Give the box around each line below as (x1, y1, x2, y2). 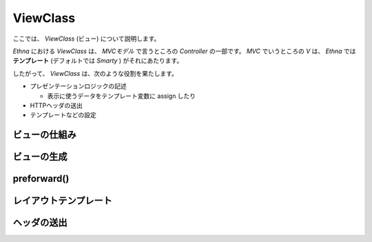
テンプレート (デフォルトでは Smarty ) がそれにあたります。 (12, 57, 183, 65)
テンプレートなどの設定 (30, 111, 96, 119)
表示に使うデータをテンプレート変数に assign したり (47, 92, 196, 100)
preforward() (12, 173, 70, 185)
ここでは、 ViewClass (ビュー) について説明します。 (12, 34, 161, 43)
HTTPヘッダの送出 (30, 101, 83, 110)
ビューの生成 (12, 151, 68, 163)
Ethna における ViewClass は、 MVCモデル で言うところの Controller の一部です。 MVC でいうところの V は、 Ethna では (12, 47, 356, 55)
